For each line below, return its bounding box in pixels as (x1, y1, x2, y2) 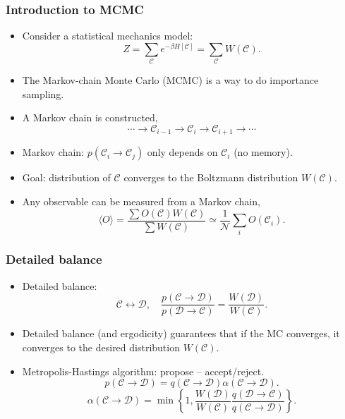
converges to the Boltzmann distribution (123, 170, 298, 185)
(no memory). (234, 145, 293, 159)
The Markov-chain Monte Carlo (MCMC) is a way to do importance (22, 73, 319, 87)
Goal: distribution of (22, 170, 111, 185)
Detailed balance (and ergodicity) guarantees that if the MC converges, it (22, 326, 340, 341)
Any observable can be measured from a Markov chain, (22, 194, 260, 209)
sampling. (22, 86, 64, 101)
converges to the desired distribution (22, 339, 180, 354)
